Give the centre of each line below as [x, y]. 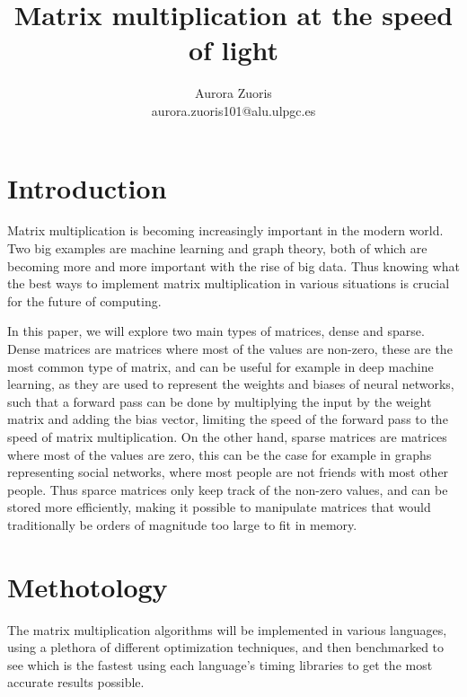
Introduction [87, 187]
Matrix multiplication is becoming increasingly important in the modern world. [225, 230]
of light [233, 50]
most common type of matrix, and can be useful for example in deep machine [220, 366]
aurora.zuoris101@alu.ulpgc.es [233, 110]
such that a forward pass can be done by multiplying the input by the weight [220, 401]
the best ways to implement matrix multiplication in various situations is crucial [229, 283]
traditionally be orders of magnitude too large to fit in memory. [182, 524]
